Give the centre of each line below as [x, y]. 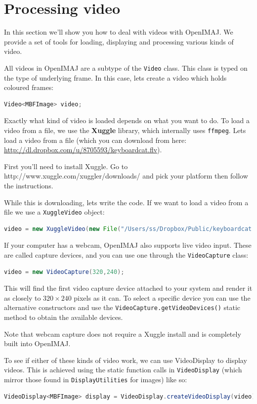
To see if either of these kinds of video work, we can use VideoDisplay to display [126, 360]
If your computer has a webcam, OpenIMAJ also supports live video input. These [128, 245]
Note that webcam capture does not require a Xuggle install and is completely [123, 334]
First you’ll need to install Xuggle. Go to [66, 166]
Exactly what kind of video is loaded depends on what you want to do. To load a [127, 120]
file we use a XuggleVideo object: [54, 212]
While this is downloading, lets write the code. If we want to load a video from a [126, 202]
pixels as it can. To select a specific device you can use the [162, 297]
